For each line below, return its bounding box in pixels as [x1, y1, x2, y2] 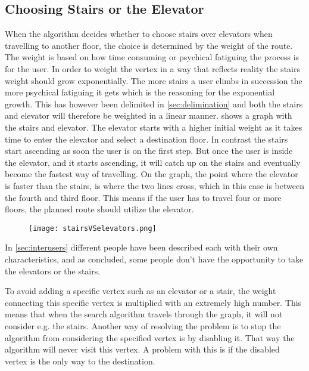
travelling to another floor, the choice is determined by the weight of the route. [5, 39, 293, 51]
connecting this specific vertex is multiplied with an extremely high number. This [5, 296, 302, 308]
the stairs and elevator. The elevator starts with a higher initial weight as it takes [5, 120, 302, 133]
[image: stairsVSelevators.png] [29, 224, 157, 233]
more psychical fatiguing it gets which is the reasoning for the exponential [5, 86, 275, 98]
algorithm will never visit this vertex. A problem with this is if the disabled [5, 343, 280, 355]
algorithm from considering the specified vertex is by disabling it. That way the [5, 331, 295, 344]
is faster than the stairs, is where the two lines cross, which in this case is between [5, 179, 304, 191]
